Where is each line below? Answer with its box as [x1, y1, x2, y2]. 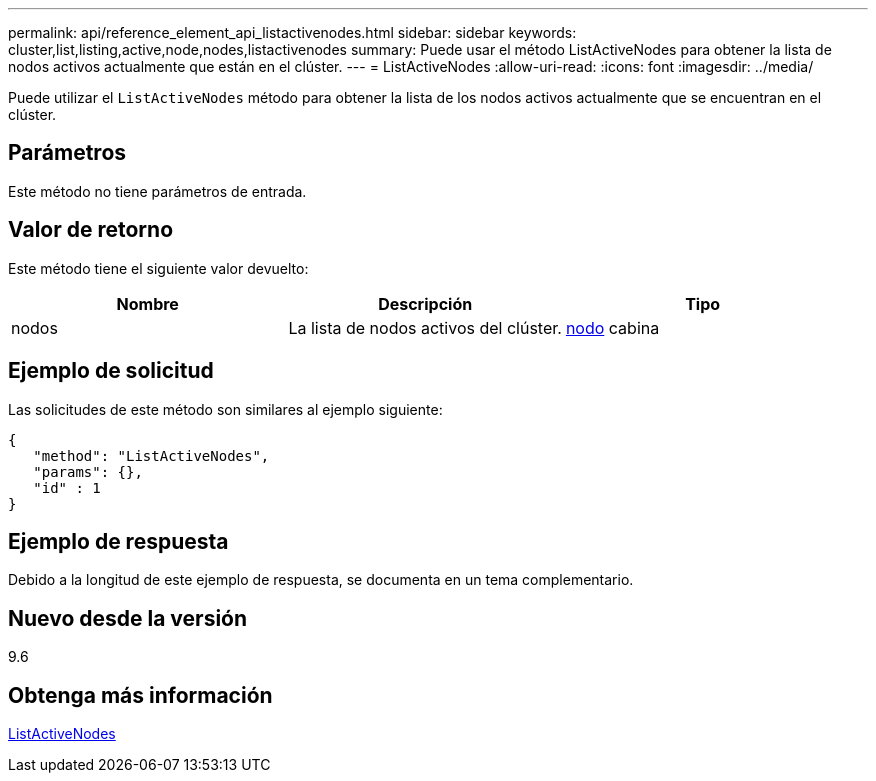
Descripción [378, 293, 473, 314]
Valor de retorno [8, 217, 174, 243]
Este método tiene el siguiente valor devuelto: [8, 259, 309, 277]
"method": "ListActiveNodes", [33, 447, 270, 464]
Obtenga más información [8, 682, 273, 708]
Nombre [116, 293, 179, 314]
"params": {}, [33, 463, 143, 480]
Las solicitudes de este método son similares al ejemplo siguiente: [8, 400, 443, 418]
